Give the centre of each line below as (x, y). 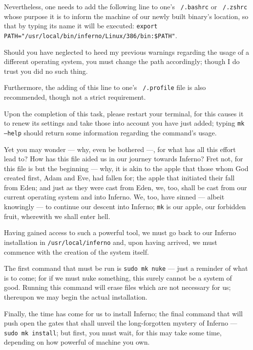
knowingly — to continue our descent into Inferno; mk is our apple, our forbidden (125, 207)
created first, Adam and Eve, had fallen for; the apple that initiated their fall (119, 178)
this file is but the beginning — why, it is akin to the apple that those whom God (126, 168)
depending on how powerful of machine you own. (77, 342)
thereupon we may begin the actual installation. (76, 297)
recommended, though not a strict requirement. (75, 97)
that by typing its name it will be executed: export (81, 26)
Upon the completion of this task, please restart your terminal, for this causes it (124, 113)
